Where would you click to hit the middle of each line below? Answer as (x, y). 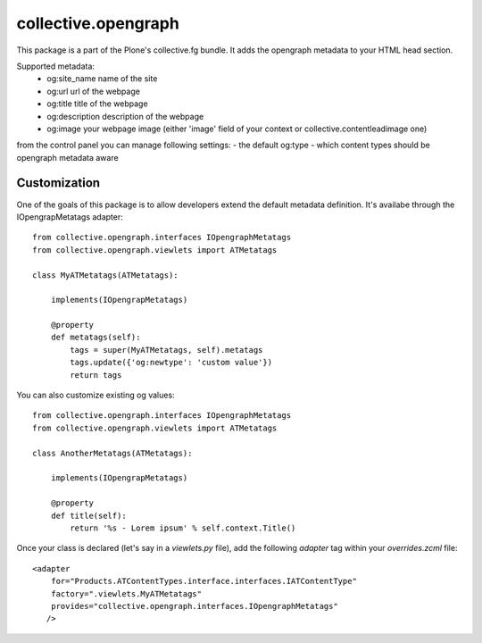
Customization (58, 183)
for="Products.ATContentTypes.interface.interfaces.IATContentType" (204, 581)
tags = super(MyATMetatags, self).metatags (166, 350)
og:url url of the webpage (93, 91)
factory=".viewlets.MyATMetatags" (126, 593)
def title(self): (88, 515)
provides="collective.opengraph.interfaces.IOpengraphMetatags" (194, 606)
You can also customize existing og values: (96, 395)
